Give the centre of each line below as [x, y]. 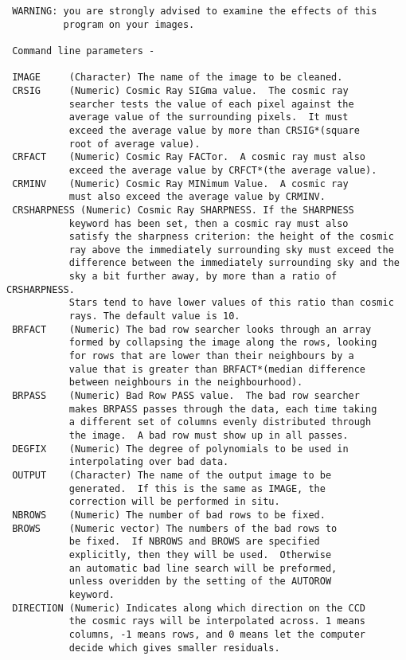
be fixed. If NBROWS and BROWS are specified [194, 542]
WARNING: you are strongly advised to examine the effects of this [195, 11]
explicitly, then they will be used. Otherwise [200, 555]
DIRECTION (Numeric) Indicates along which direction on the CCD [189, 608]
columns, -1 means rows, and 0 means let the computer [217, 634]
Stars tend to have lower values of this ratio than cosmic [231, 303]
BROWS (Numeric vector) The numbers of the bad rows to [175, 528]
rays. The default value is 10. [154, 316]
